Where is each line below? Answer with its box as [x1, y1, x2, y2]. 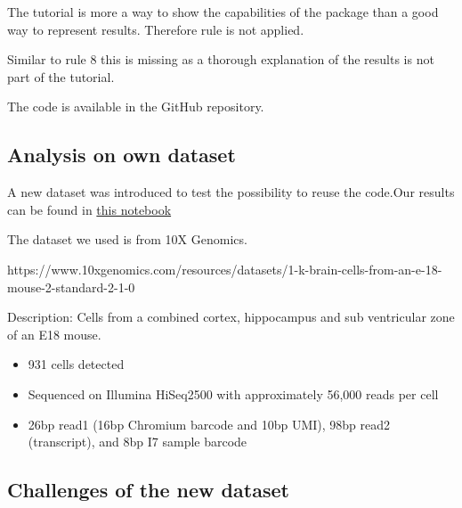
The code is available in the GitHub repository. [7, 97, 264, 116]
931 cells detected [28, 355, 125, 373]
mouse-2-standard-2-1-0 [7, 277, 135, 296]
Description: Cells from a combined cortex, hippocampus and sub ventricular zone [7, 307, 455, 326]
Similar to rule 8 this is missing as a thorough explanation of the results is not [7, 50, 434, 69]
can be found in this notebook [7, 200, 172, 218]
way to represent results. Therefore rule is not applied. [7, 20, 304, 38]
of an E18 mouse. [7, 324, 101, 343]
